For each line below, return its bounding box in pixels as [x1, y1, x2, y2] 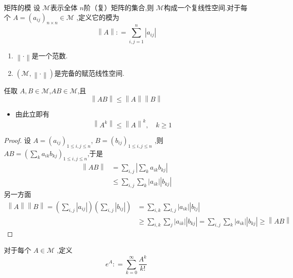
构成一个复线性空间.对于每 [164, 2, 248, 12]
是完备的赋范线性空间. [54, 68, 124, 78]
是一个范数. [32, 50, 68, 60]
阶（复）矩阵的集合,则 [84, 2, 154, 12]
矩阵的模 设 [4, 2, 40, 12]
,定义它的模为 [76, 12, 120, 22]
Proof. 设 [4, 135, 31, 145]
